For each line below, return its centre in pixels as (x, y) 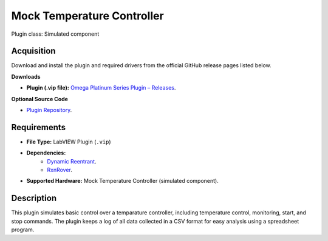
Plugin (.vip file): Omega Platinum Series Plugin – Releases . (101, 88)
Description (34, 198)
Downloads (26, 76)
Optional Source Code (39, 99)
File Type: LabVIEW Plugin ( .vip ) (69, 142)
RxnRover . (60, 170)
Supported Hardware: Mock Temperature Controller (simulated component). (122, 181)
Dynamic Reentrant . (72, 161)
